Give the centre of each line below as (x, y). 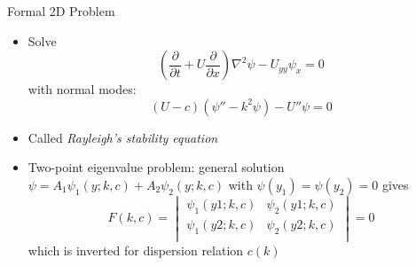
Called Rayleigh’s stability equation (123, 137)
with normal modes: (82, 89)
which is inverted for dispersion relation (136, 250)
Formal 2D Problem (61, 11)
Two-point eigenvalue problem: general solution (156, 167)
